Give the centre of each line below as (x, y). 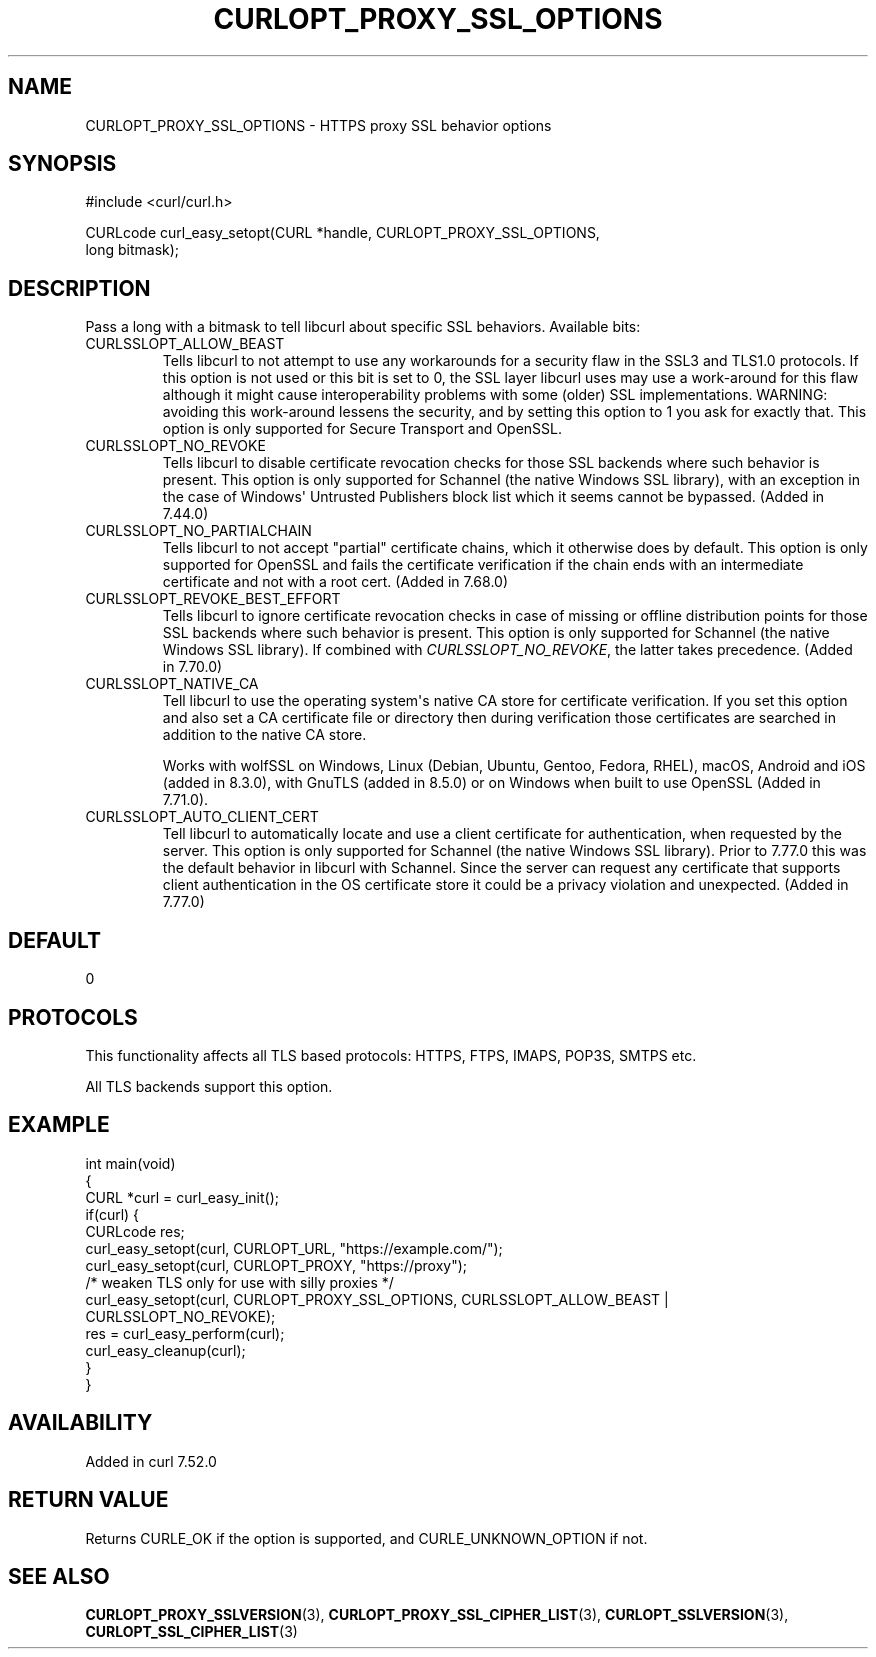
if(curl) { (112, 1214)
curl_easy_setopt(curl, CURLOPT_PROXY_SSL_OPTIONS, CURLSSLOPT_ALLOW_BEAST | (377, 1299)
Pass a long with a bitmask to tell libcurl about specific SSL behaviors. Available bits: (363, 327)
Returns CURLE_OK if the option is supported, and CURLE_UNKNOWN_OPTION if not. (366, 1538)
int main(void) (130, 1163)
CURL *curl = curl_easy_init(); (182, 1197)
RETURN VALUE (88, 1500)
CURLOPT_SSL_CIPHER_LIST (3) (191, 1632)
